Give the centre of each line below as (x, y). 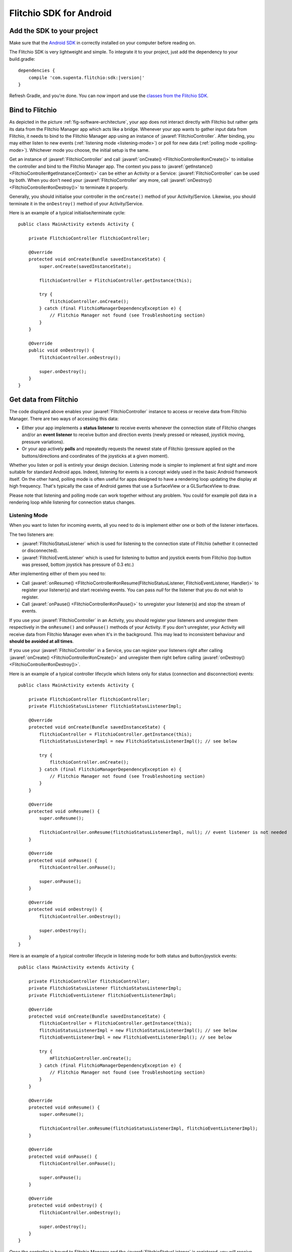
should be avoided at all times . (41, 641)
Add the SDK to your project (54, 31)
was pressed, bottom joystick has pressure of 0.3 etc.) (78, 565)
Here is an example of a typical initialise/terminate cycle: (67, 213)
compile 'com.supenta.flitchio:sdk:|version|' (86, 77)
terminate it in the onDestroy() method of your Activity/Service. (76, 203)
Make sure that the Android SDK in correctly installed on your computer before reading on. (102, 43)
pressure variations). (43, 442)
